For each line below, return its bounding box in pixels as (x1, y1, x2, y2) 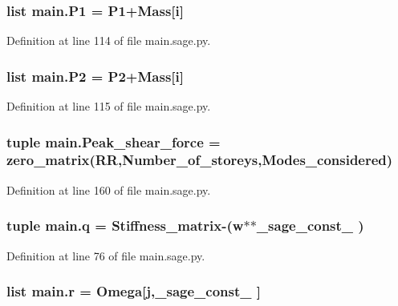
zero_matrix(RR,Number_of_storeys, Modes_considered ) (6, 150, 393, 170)
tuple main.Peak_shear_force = (6, 131, 221, 151)
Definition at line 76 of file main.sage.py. (6, 247, 205, 264)
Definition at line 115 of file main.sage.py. (6, 98, 211, 115)
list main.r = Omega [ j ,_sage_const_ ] (6, 281, 261, 301)
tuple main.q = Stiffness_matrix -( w (6, 215, 244, 236)
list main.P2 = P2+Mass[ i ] (6, 66, 184, 86)
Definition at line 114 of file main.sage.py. (6, 32, 211, 49)
